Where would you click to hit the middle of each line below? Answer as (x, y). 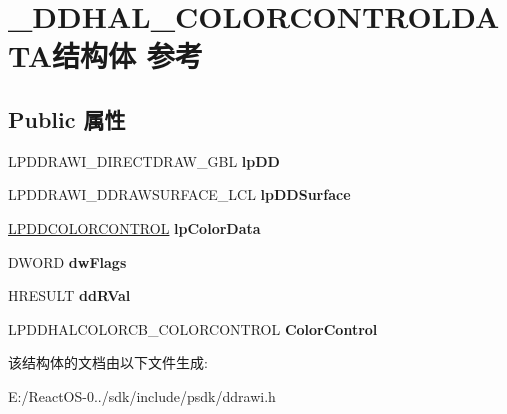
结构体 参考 (127, 55)
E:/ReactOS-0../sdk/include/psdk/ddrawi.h (142, 395)
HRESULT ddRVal (69, 295)
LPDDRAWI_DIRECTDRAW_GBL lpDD (144, 160)
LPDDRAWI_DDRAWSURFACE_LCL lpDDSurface (179, 194)
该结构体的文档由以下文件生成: (108, 362)
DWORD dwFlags (67, 261)
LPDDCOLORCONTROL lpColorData (134, 227)
